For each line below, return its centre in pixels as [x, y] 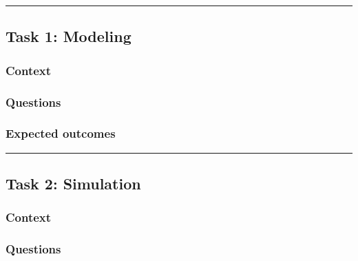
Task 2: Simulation [73, 184]
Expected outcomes [61, 133]
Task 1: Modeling [69, 36]
